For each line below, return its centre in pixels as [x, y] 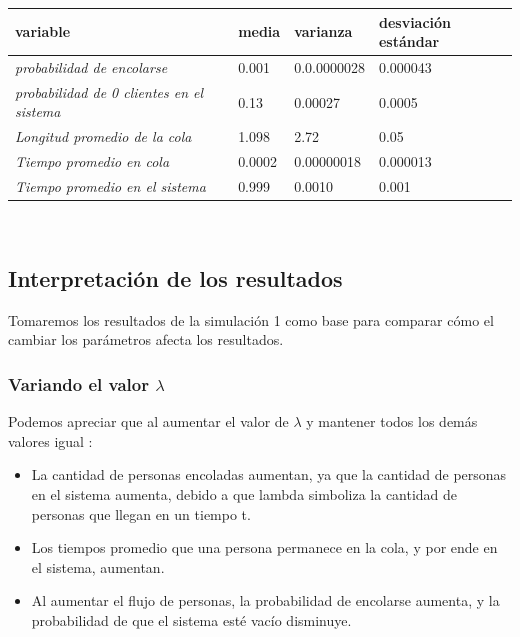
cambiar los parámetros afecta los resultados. [146, 339]
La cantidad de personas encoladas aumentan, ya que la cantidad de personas [269, 474]
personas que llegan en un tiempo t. [141, 513]
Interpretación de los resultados [175, 277]
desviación [415, 21]
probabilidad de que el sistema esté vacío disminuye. [191, 619]
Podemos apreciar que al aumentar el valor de [148, 421]
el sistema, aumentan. [98, 566]
